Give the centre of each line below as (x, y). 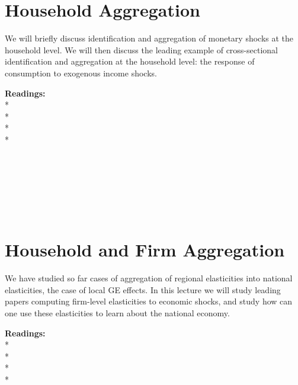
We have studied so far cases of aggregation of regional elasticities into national (149, 278)
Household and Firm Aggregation (145, 250)
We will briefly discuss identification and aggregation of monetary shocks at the (149, 38)
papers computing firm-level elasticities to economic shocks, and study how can (149, 301)
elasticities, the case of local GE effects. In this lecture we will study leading (143, 289)
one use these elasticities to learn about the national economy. (117, 312)
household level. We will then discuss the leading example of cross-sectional (141, 49)
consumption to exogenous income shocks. (81, 73)
